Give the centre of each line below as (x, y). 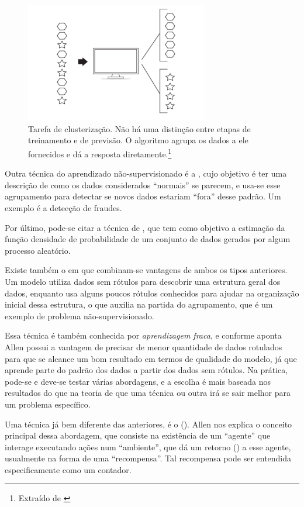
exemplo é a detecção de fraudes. (63, 208)
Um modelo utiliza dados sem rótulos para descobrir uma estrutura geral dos (143, 281)
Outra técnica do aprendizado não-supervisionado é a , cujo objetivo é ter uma (146, 173)
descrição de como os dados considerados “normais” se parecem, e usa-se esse (143, 184)
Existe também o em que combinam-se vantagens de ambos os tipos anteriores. (146, 270)
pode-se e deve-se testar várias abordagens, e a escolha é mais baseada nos (138, 381)
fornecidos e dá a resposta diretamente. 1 (100, 153)
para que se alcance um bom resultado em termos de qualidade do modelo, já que (151, 358)
